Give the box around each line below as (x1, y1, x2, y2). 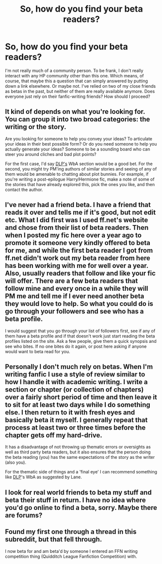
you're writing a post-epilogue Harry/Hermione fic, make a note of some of (5, 176, 155, 182)
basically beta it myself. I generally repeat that (5, 415, 148, 424)
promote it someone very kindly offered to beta (5, 239, 150, 247)
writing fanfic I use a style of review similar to (5, 370, 146, 378)
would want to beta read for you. (5, 348, 70, 354)
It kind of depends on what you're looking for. (5, 108, 146, 116)
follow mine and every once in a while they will (5, 284, 148, 293)
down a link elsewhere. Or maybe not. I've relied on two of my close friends (5, 83, 156, 89)
